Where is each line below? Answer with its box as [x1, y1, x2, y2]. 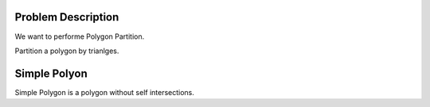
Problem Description [14, 10, 119, 24]
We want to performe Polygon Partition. [14, 32, 145, 41]
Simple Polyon [14, 67, 88, 80]
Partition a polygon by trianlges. [14, 46, 119, 55]
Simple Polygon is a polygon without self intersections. [14, 87, 195, 97]
